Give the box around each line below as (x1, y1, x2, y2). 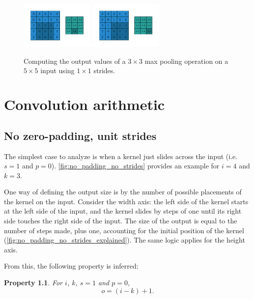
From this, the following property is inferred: (4, 261, 139, 271)
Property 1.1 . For (4, 277, 63, 288)
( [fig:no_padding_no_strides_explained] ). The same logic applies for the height (4, 235, 245, 245)
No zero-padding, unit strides (4, 128, 157, 143)
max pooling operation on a (144, 55, 228, 66)
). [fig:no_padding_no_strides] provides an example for (51, 161, 220, 171)
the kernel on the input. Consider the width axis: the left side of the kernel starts (4, 196, 249, 206)
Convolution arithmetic (4, 94, 165, 114)
